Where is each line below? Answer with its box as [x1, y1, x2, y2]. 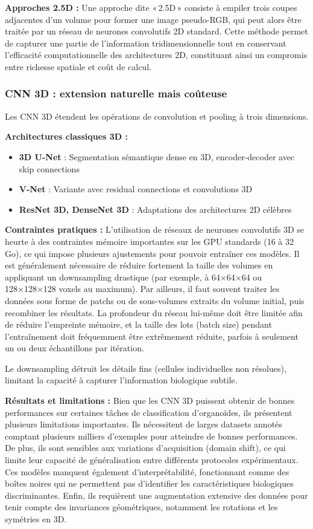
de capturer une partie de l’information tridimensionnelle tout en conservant [5, 36, 286, 49]
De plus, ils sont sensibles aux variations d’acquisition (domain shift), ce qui [5, 441, 286, 454]
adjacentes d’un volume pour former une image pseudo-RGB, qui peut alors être [5, 13, 302, 25]
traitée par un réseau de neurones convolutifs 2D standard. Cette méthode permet [5, 25, 308, 37]
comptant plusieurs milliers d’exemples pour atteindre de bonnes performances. [5, 429, 298, 442]
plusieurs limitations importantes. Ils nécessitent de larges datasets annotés [5, 418, 282, 430]
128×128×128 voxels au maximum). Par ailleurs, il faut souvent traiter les [5, 282, 280, 295]
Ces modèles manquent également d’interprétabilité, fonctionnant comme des [5, 465, 289, 478]
